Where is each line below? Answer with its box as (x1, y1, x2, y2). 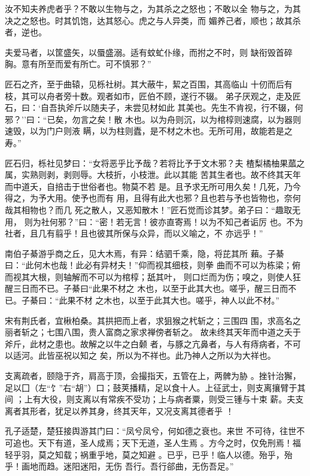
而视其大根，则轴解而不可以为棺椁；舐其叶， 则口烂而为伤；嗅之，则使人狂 (5, 270, 301, 283)
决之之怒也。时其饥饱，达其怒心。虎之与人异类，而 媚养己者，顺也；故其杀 (5, 14, 301, 26)
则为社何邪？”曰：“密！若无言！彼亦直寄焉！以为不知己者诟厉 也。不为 (24, 215, 303, 228)
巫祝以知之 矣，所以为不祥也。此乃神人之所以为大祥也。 (54, 349, 276, 362)
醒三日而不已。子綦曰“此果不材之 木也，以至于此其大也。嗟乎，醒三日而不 (5, 282, 297, 295)
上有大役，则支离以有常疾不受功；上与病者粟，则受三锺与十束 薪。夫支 (24, 393, 304, 405)
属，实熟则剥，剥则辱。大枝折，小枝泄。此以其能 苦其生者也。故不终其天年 (5, 168, 301, 181)
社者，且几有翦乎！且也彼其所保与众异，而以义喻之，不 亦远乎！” (5, 227, 263, 239)
